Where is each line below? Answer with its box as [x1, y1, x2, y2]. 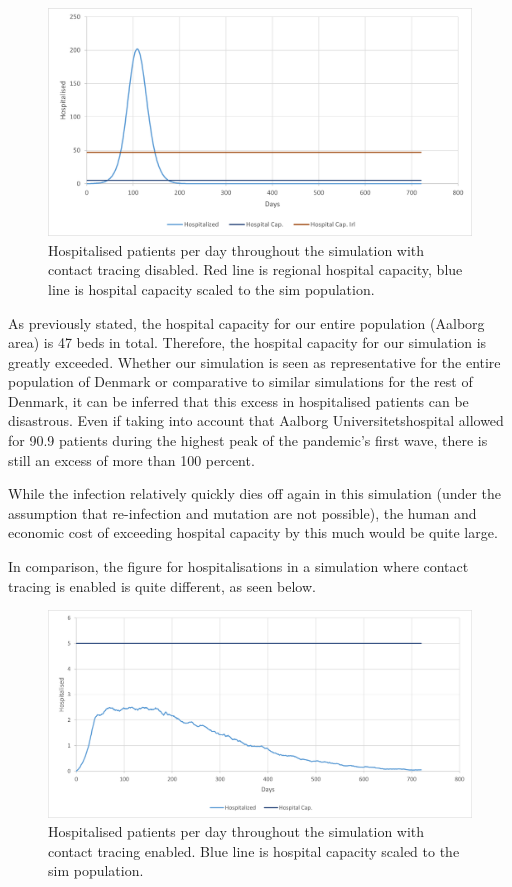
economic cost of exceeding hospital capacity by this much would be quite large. [8, 522, 498, 543]
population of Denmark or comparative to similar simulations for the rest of [8, 371, 473, 392]
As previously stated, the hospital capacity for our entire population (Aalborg [8, 312, 485, 333]
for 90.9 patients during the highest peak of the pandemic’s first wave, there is [8, 430, 488, 451]
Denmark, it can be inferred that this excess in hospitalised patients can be [8, 390, 469, 411]
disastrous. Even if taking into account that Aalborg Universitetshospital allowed [8, 410, 504, 431]
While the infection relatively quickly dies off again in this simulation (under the [8, 483, 502, 504]
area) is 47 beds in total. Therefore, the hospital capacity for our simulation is [8, 332, 487, 353]
